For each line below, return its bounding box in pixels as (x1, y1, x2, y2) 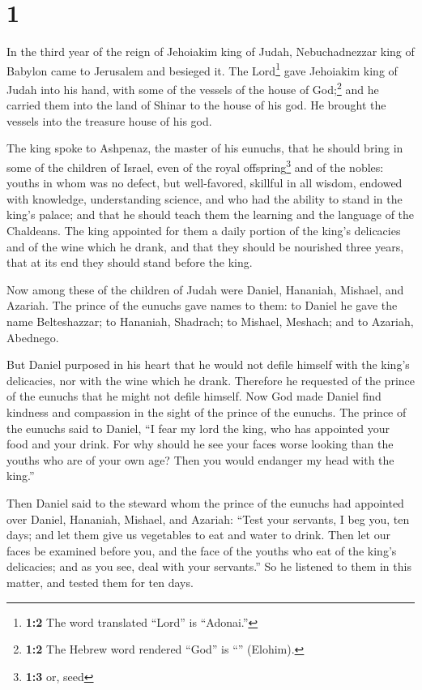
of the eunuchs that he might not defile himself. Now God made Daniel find (6, 388, 382, 405)
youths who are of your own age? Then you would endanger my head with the (6, 451, 394, 468)
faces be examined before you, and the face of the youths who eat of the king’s (6, 542, 397, 559)
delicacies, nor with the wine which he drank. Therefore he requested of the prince (6, 371, 415, 388)
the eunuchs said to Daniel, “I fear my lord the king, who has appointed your (6, 419, 390, 436)
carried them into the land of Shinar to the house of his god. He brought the (6, 96, 386, 114)
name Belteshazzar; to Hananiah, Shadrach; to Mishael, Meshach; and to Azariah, (6, 313, 414, 329)
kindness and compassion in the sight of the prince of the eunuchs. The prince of (6, 403, 407, 420)
